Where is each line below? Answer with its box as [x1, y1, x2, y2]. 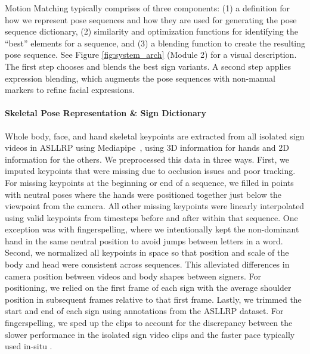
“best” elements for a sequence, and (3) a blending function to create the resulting [5, 36, 306, 49]
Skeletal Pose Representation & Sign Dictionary [5, 107, 206, 119]
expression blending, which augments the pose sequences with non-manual [5, 72, 275, 84]
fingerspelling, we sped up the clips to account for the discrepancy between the [5, 316, 293, 329]
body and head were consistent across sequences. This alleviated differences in [5, 258, 290, 271]
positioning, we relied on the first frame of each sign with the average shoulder [5, 281, 292, 294]
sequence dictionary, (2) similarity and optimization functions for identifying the [5, 25, 298, 38]
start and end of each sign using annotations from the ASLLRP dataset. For [5, 305, 284, 317]
